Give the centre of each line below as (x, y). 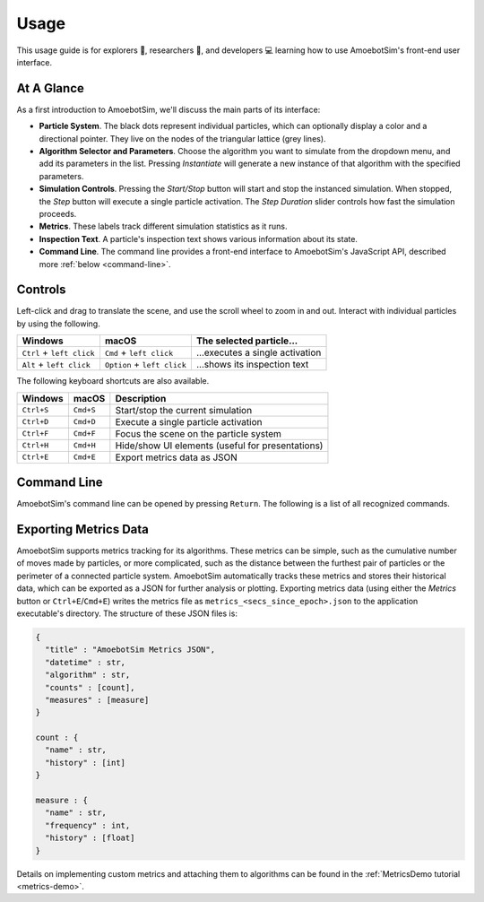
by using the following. (58, 324)
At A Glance (51, 88)
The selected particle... (247, 341)
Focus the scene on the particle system (199, 433)
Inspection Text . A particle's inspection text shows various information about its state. (199, 239)
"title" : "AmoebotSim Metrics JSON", (130, 650)
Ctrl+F (35, 434)
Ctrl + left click (58, 352)
